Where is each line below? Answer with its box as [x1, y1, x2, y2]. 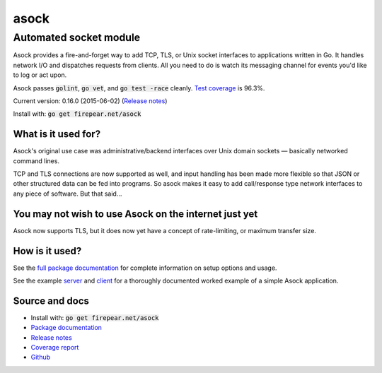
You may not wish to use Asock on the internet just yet [13, 208, 258, 220]
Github [30, 353, 51, 362]
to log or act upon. [13, 71, 67, 79]
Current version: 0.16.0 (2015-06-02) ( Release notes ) [13, 96, 168, 105]
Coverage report [30, 343, 79, 352]
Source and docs [13, 295, 90, 307]
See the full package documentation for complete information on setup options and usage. [13, 264, 277, 272]
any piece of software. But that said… [13, 189, 122, 198]
